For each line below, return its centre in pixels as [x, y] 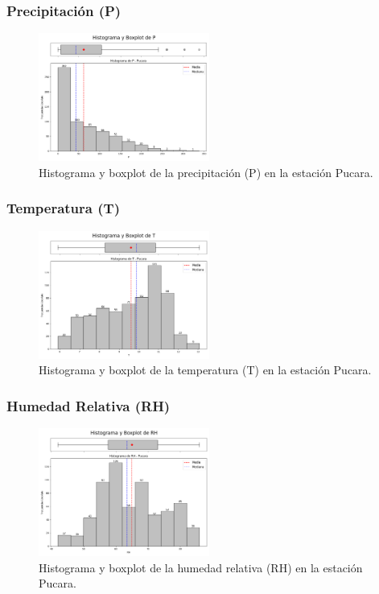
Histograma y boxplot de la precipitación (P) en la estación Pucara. [206, 172]
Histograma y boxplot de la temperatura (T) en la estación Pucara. [205, 370]
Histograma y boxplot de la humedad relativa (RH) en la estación [201, 567]
